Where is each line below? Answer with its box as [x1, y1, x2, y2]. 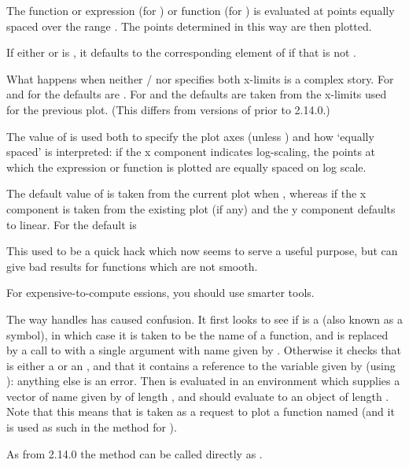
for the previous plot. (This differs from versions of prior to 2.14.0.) [6, 101, 330, 117]
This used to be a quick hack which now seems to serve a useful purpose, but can [6, 243, 398, 259]
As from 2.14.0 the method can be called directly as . [6, 445, 263, 461]
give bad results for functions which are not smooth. [6, 258, 258, 274]
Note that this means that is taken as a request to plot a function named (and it [6, 403, 395, 420]
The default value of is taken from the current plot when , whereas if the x [6, 185, 367, 202]
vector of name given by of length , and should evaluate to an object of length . [6, 387, 389, 404]
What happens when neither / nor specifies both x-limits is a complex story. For [6, 70, 394, 87]
